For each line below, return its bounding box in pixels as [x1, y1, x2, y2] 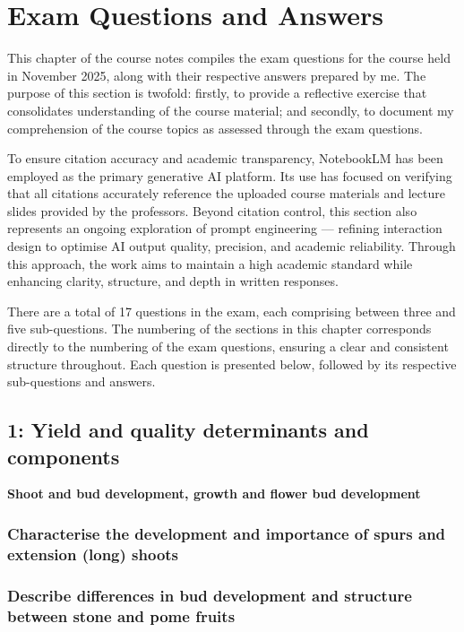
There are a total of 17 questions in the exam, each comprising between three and [7, 301, 456, 320]
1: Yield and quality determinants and [7, 416, 369, 444]
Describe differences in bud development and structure [7, 584, 412, 606]
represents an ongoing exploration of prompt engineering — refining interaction [7, 219, 443, 238]
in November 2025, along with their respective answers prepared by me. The [7, 65, 426, 84]
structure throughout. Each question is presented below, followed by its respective [7, 354, 457, 373]
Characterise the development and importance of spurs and [7, 522, 446, 544]
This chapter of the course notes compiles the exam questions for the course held [7, 48, 451, 67]
